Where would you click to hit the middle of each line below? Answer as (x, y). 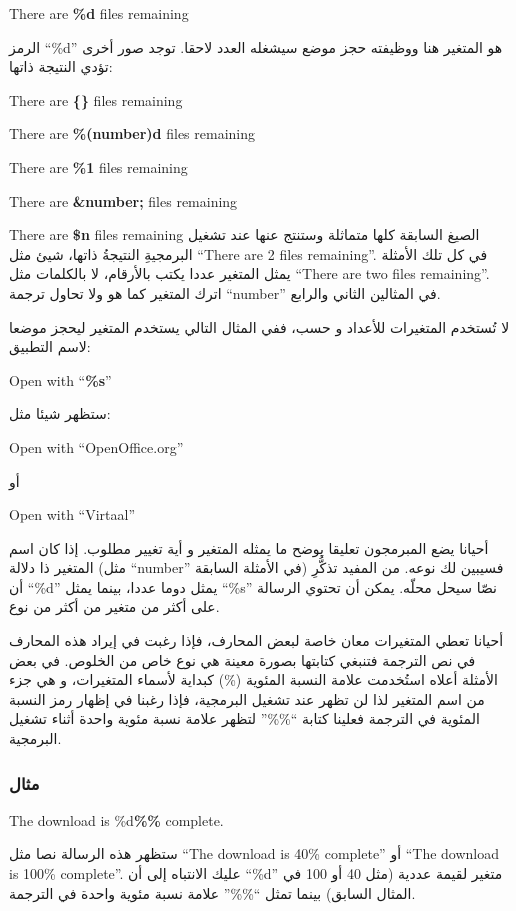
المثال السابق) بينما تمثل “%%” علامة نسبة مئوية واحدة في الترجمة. (212, 892)
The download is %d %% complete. (116, 819)
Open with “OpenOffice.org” (96, 446)
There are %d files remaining (99, 13)
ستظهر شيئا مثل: (60, 413)
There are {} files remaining (96, 99)
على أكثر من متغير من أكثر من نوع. (114, 606)
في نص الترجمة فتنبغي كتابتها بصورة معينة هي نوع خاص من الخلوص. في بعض (242, 659)
